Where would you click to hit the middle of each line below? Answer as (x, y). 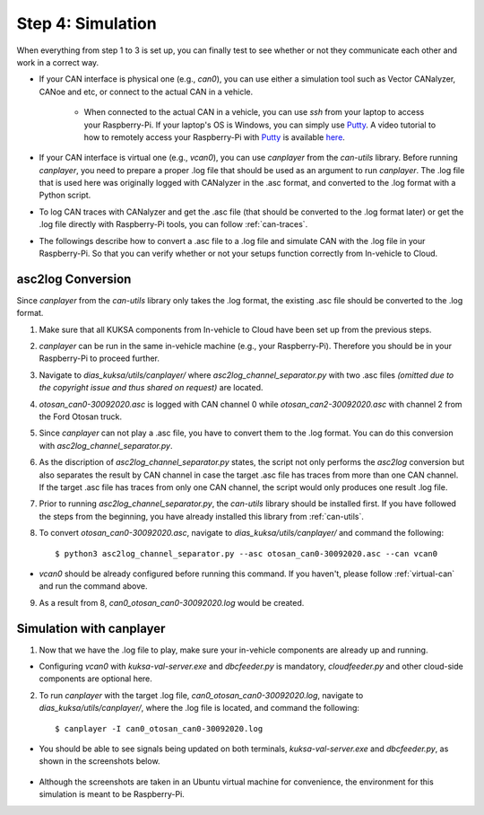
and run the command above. (93, 586)
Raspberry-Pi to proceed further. (99, 358)
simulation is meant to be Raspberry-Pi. (112, 794)
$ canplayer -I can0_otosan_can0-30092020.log (159, 728)
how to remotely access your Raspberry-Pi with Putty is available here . (214, 137)
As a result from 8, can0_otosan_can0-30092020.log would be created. (172, 602)
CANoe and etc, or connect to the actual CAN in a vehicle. (146, 92)
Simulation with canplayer (91, 628)
